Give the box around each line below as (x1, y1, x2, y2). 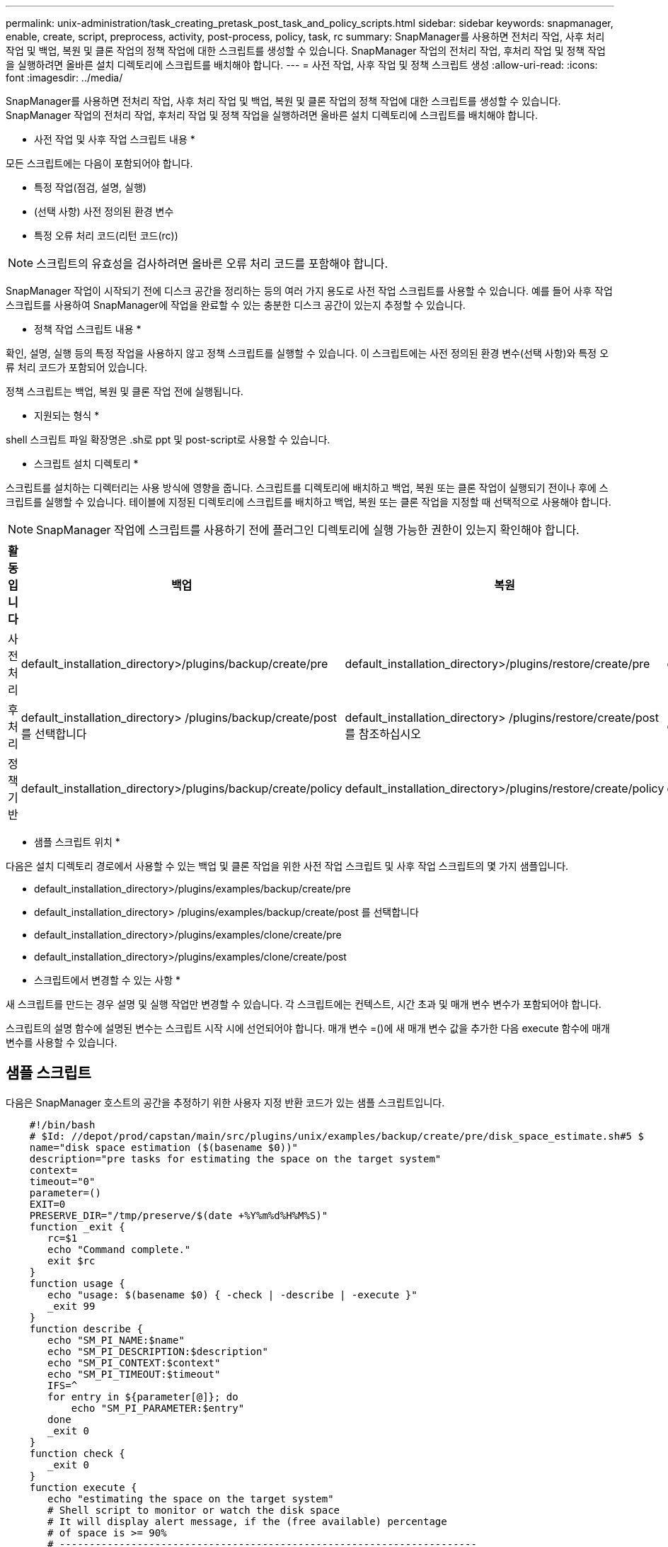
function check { (29, 1447, 125, 1459)
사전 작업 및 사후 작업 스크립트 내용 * (34, 133, 195, 145)
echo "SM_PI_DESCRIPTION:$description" (47, 1345, 268, 1357)
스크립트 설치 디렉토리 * (34, 458, 139, 470)
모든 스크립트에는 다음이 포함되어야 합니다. (6, 157, 193, 169)
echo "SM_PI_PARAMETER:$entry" (71, 1402, 245, 1414)
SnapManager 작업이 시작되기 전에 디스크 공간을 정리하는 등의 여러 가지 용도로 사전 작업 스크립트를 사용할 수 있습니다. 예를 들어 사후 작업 (6, 285, 613, 297)
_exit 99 (47, 1300, 96, 1312)
